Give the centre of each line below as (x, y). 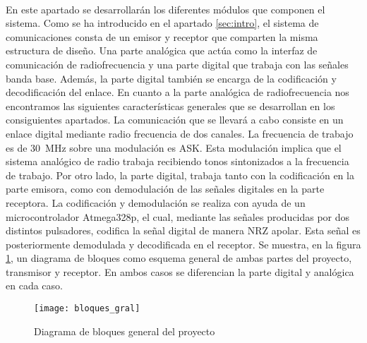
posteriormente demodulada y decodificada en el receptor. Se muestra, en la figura (183, 244)
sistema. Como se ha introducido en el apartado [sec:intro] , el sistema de (162, 23)
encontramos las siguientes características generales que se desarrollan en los (170, 106)
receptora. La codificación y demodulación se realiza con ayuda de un (156, 202)
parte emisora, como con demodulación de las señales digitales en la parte (165, 189)
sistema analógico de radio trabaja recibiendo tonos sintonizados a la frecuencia (178, 161)
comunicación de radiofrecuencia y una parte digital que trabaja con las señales (177, 64)
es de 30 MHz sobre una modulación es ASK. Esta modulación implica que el (174, 147)
